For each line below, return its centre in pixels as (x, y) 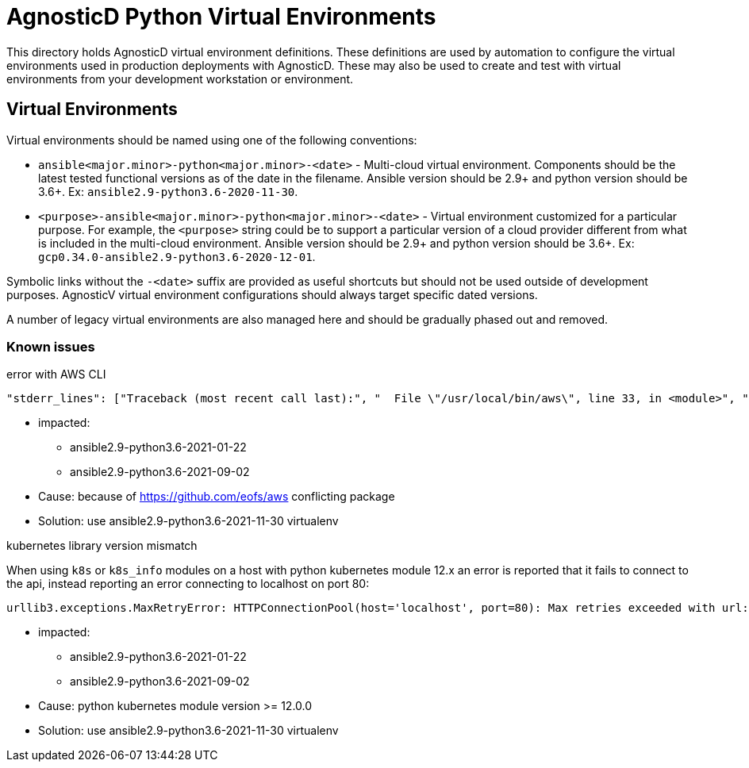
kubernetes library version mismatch (102, 546)
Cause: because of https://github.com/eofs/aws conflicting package (217, 497)
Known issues (51, 346)
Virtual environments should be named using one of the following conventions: (212, 140)
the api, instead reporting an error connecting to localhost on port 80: (188, 584)
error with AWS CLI (56, 374)
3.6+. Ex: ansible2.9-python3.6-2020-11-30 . (168, 191)
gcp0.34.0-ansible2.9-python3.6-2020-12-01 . (177, 256)
